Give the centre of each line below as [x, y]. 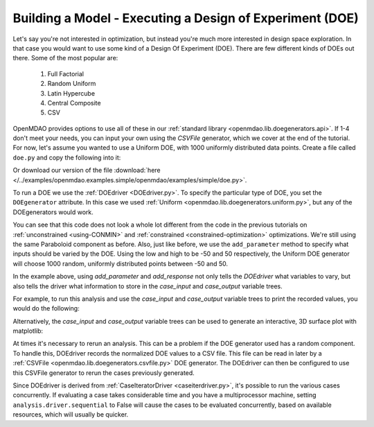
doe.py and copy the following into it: [67, 157]
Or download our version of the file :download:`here [87, 171]
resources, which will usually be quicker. [71, 415]
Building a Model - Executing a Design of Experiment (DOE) [186, 18]
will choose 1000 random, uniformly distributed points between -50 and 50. [121, 263]
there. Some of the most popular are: [65, 58]
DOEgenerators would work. [53, 212]
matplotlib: [28, 331]
